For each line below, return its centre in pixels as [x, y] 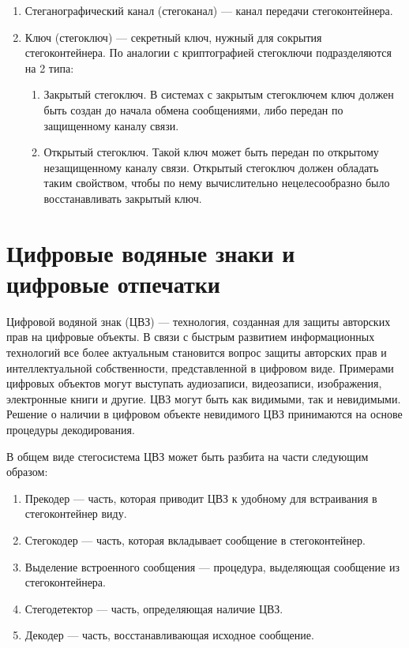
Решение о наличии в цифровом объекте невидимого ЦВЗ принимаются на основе [204, 414]
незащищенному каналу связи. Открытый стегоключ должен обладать [211, 167]
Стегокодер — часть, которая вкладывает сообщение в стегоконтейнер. [195, 539]
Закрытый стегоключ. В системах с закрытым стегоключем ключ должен [219, 94]
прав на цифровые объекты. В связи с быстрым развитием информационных [191, 337]
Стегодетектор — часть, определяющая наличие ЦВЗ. [154, 608]
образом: [27, 472]
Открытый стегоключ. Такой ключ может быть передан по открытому [211, 152]
